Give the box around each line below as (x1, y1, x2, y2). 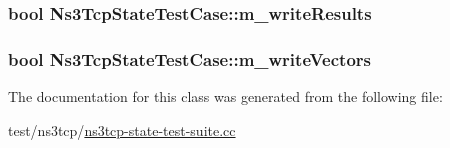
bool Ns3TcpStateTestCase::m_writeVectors (8, 46, 371, 71)
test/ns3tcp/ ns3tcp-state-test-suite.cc (8, 119, 236, 140)
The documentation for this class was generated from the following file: (8, 86, 443, 107)
